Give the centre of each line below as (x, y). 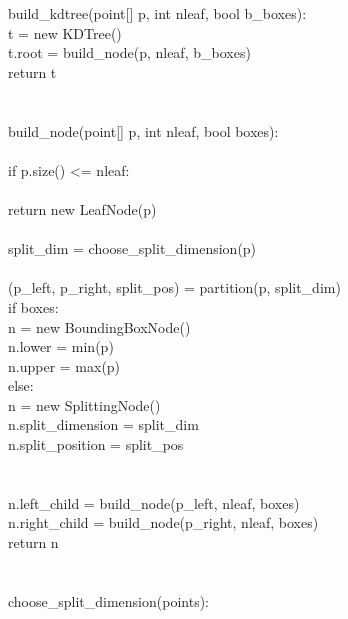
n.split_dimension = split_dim (103, 424)
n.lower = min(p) (61, 346)
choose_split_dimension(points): (108, 600)
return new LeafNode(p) (82, 208)
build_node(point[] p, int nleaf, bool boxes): (143, 130)
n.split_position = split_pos (96, 444)
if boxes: (33, 306)
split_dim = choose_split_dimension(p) (132, 248)
